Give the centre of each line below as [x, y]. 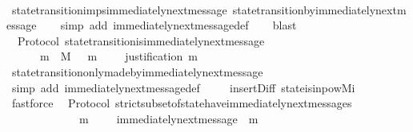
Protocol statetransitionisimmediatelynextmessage [141, 40]
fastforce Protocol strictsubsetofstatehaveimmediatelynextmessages [182, 103]
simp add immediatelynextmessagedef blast [178, 25]
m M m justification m [118, 56]
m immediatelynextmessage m [168, 118]
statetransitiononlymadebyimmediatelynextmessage [137, 71]
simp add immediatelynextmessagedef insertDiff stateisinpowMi [183, 87]
